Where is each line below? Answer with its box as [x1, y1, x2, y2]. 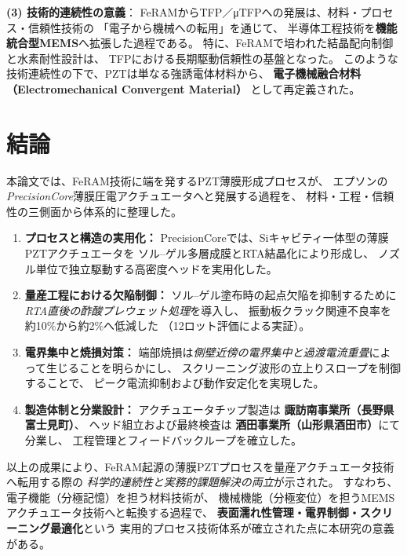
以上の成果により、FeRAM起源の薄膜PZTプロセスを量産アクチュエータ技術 [6, 458, 394, 474]
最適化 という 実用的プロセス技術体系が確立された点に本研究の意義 [49, 519, 394, 536]
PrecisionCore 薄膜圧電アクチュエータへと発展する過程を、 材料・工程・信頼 [6, 188, 394, 204]
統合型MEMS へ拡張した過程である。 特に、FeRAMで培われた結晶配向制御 [6, 35, 394, 51]
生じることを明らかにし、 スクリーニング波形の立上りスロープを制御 [46, 359, 401, 375]
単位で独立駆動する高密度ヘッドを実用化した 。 [35, 260, 278, 276]
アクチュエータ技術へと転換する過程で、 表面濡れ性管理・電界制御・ [6, 504, 360, 521]
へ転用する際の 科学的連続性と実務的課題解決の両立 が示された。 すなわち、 [6, 474, 398, 490]
